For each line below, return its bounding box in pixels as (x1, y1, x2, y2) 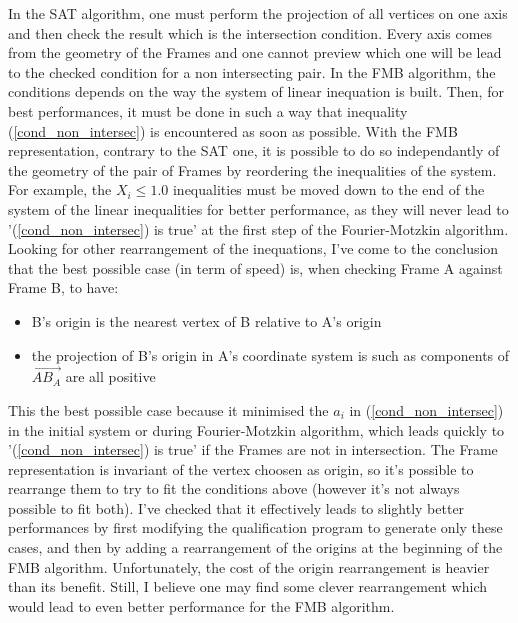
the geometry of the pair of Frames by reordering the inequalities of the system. (8, 159, 497, 180)
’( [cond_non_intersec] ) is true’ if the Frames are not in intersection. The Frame (8, 439, 498, 460)
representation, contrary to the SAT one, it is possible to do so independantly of (8, 140, 500, 161)
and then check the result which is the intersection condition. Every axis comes (8, 22, 493, 43)
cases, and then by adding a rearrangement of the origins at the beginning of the (8, 537, 503, 558)
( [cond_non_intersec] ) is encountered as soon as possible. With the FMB (8, 120, 458, 141)
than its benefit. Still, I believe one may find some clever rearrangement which (8, 576, 488, 597)
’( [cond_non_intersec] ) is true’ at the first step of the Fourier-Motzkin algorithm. (8, 218, 509, 239)
